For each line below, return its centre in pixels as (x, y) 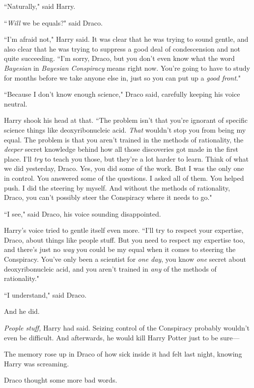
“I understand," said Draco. (45, 294)
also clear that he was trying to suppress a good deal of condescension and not (122, 48)
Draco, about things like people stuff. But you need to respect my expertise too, (125, 239)
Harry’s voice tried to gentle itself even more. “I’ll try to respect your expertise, (124, 230)
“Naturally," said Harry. (40, 6)
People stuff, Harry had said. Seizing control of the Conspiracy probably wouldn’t (127, 328)
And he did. (22, 311)
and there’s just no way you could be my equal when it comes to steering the (120, 249)
